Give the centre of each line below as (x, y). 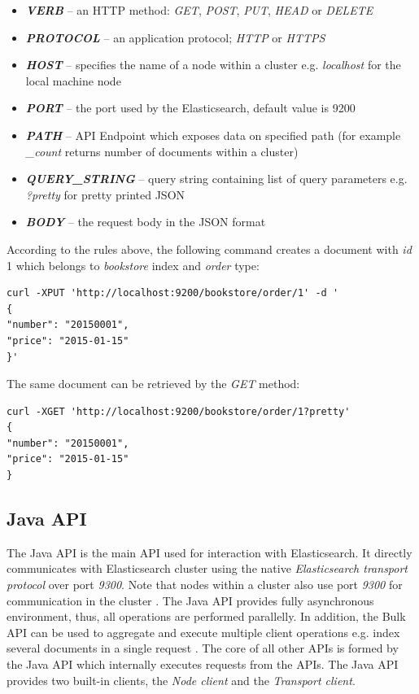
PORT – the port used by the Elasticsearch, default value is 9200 (190, 108)
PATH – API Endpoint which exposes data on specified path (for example (213, 135)
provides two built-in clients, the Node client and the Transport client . (181, 680)
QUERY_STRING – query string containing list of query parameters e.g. (216, 179)
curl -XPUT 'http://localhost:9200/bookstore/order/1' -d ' (173, 293)
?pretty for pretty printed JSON (105, 194)
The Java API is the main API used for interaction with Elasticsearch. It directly (209, 552)
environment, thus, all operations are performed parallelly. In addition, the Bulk (206, 616)
